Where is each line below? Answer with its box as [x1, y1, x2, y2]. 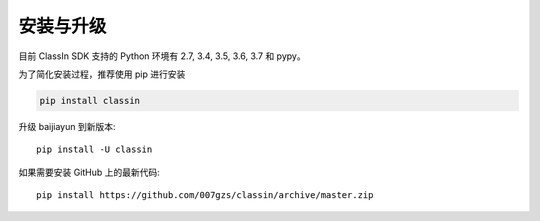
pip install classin [39, 95, 140, 106]
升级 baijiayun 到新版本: [18, 120, 116, 132]
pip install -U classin [36, 144, 153, 155]
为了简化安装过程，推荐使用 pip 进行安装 [18, 68, 186, 80]
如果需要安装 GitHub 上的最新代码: [18, 166, 160, 178]
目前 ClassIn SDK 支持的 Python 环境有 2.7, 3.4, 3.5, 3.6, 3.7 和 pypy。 [18, 50, 306, 62]
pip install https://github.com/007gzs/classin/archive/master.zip [36, 190, 374, 201]
